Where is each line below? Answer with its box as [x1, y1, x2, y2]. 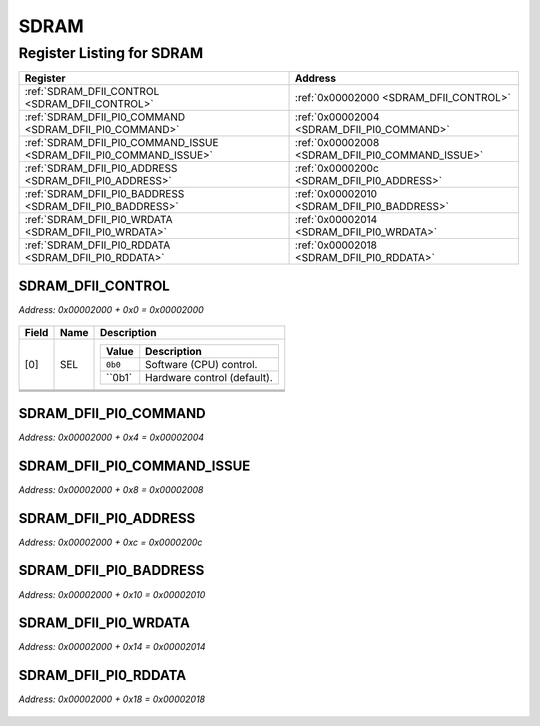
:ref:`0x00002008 [295, 136, 380, 150]
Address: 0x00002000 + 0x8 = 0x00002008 [18, 483, 204, 495]
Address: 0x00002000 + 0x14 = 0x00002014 [18, 641, 206, 653]
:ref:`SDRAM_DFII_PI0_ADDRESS [24, 161, 178, 175]
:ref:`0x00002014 [295, 213, 378, 227]
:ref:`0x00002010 [295, 187, 378, 201]
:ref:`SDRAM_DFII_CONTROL [24, 85, 160, 99]
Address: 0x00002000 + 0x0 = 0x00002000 [18, 303, 204, 315]
